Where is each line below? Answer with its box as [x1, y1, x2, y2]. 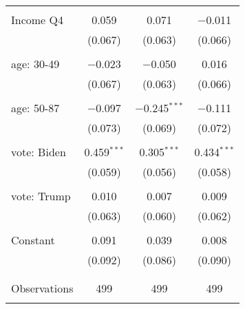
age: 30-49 [11, 56, 60, 72]
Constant [11, 232, 55, 248]
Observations [11, 280, 74, 296]
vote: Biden [11, 144, 66, 160]
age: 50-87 [11, 100, 60, 116]
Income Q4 [11, 12, 63, 28]
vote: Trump [11, 188, 71, 204]
